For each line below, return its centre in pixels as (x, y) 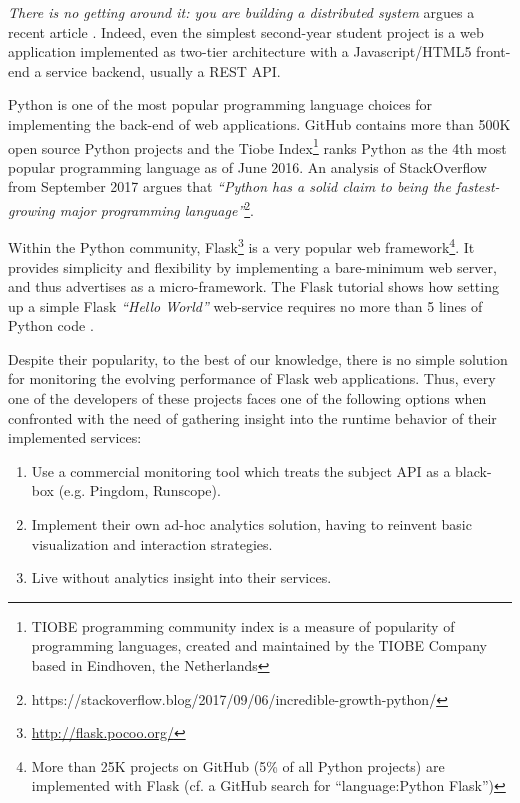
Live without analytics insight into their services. (181, 577)
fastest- (477, 186)
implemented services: (75, 437)
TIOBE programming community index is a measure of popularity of (243, 625)
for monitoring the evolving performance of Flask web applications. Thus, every (252, 378)
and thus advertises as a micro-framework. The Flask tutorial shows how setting (253, 286)
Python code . (51, 325)
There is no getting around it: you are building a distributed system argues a (241, 12)
